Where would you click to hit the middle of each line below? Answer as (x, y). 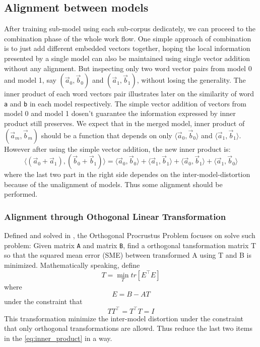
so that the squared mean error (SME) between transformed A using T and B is (128, 255)
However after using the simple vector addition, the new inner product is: (117, 149)
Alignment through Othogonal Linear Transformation (115, 216)
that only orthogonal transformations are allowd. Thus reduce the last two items (128, 328)
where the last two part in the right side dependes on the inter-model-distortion (127, 174)
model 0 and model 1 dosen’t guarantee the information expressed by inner (120, 113)
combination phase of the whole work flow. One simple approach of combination (128, 38)
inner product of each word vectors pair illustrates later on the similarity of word (129, 94)
